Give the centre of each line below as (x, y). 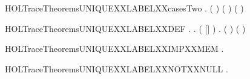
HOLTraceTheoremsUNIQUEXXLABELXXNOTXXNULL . (117, 68)
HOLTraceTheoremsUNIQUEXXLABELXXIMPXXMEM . (114, 49)
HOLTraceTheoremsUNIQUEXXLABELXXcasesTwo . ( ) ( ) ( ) (124, 8)
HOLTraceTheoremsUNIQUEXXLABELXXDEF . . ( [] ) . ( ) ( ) (125, 28)
